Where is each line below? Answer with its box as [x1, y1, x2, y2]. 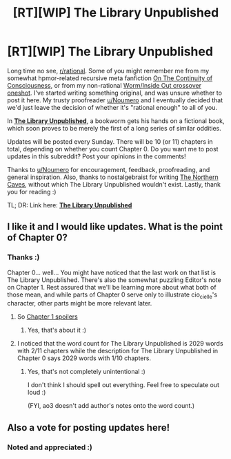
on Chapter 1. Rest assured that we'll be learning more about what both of [7, 283, 217, 291]
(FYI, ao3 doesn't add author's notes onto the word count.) [27, 402, 195, 410]
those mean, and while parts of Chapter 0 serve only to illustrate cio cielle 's [7, 290, 218, 300]
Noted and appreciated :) [7, 442, 93, 452]
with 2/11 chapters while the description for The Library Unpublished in [17, 347, 219, 355]
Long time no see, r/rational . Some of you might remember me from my [7, 66, 210, 75]
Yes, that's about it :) [27, 326, 87, 335]
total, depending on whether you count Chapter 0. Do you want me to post [7, 144, 219, 153]
